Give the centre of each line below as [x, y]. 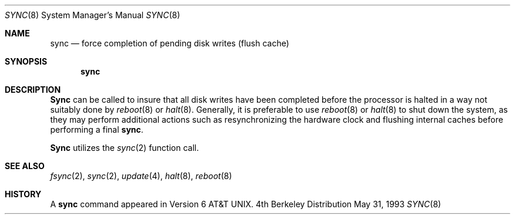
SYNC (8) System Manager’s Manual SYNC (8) [93, 15]
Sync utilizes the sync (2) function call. [125, 148]
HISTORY [23, 194]
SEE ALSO [25, 166]
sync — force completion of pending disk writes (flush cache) [170, 43]
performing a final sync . [97, 129]
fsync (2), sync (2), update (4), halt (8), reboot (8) [141, 176]
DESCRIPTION [33, 90]
